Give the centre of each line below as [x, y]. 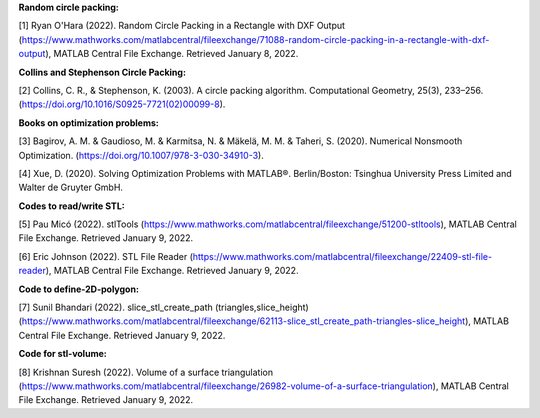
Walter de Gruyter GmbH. [71, 187]
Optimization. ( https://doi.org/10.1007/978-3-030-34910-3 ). [141, 155]
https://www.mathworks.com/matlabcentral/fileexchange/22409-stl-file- [342, 256]
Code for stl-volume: [62, 354]
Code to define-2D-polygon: [79, 289]
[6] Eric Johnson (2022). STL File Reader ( [106, 256]
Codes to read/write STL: [71, 206]
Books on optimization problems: [88, 122]
